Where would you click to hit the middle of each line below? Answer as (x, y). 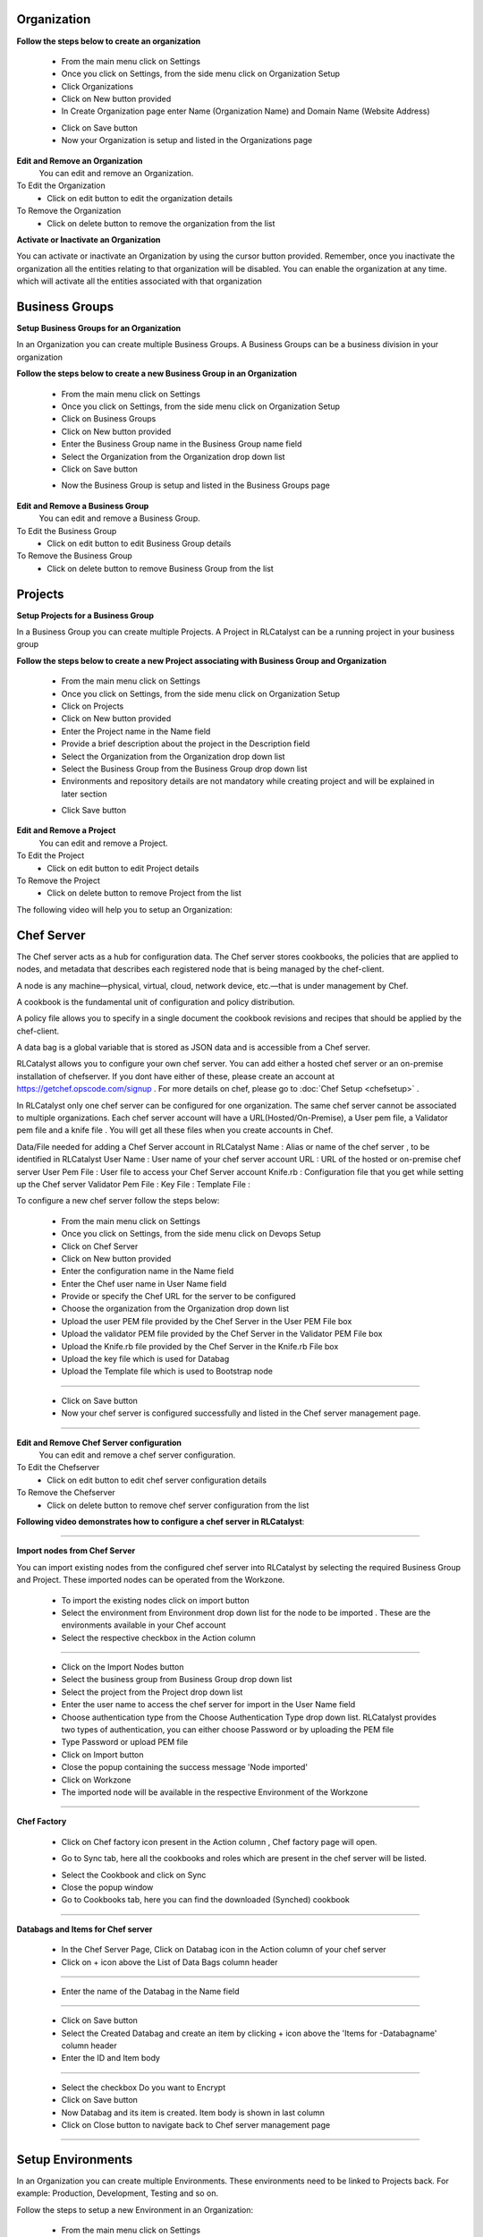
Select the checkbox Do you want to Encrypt (144, 2087)
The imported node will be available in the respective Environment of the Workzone (215, 1792)
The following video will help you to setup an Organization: (124, 909)
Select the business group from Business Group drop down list (177, 1680)
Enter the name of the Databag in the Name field (151, 1991)
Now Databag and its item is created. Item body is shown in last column (193, 2113)
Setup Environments (75, 2160)
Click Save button (94, 811)
